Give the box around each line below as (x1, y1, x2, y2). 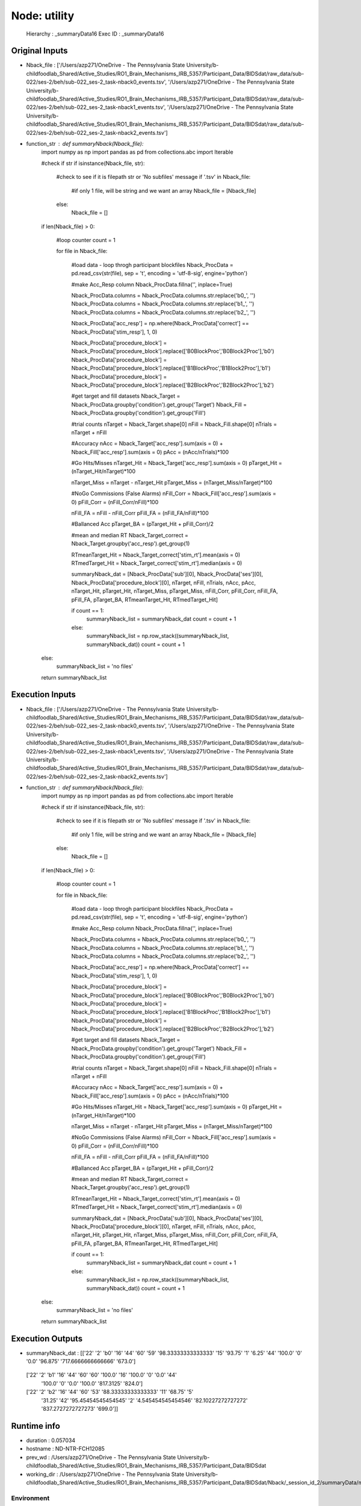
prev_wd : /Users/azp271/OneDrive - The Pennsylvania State (26, 1454, 176, 1461)
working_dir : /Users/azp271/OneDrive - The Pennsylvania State (26, 1470, 185, 1478)
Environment (11, 1494, 50, 1502)
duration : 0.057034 (26, 1437, 76, 1444)
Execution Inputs (11, 690, 76, 700)
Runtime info (11, 1420, 60, 1431)
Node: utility (11, 9, 75, 22)
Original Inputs (11, 46, 68, 56)
